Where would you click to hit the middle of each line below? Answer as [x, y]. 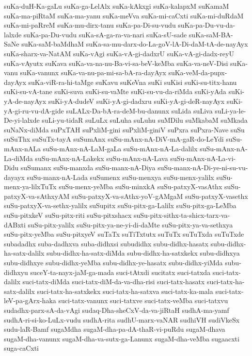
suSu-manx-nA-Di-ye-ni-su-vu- [203, 168]
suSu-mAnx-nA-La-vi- [203, 158]
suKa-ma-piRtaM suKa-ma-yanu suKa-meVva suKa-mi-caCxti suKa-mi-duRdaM [124, 15]
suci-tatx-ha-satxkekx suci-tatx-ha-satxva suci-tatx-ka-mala [125, 291]
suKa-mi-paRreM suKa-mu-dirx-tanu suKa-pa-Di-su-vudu [90, 25]
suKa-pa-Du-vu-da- [207, 25]
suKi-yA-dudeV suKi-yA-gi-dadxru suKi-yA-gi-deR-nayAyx [136, 101]
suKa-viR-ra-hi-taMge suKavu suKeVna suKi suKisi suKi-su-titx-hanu [133, 82]
